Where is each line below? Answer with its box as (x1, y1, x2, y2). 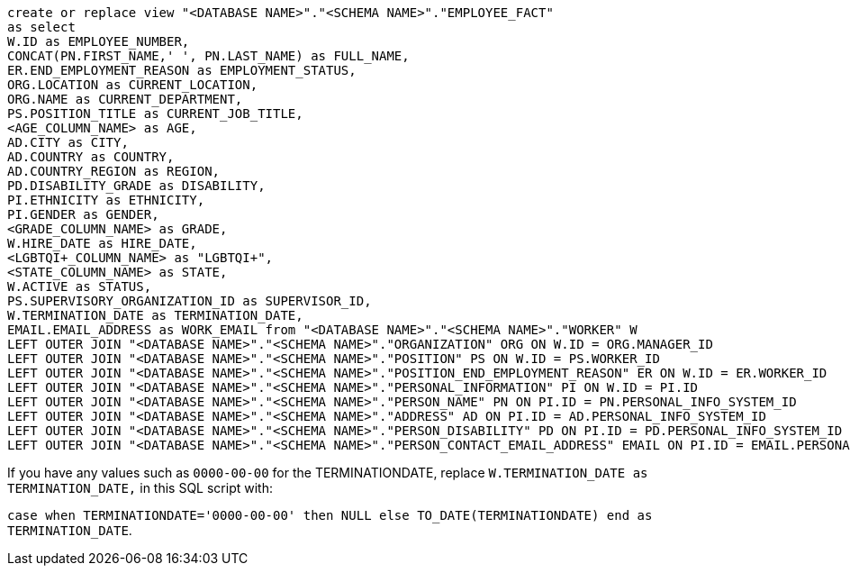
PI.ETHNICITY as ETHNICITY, (7, 193, 205, 207)
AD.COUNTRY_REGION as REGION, (7, 164, 221, 178)
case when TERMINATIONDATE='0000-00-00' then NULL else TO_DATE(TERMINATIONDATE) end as (7, 508, 653, 523)
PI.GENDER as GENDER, (7, 207, 159, 222)
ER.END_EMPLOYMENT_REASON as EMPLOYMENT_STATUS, (7, 63, 357, 77)
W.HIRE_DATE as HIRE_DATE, (7, 236, 197, 250)
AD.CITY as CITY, (7, 135, 129, 150)
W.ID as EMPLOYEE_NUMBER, (7, 34, 190, 49)
